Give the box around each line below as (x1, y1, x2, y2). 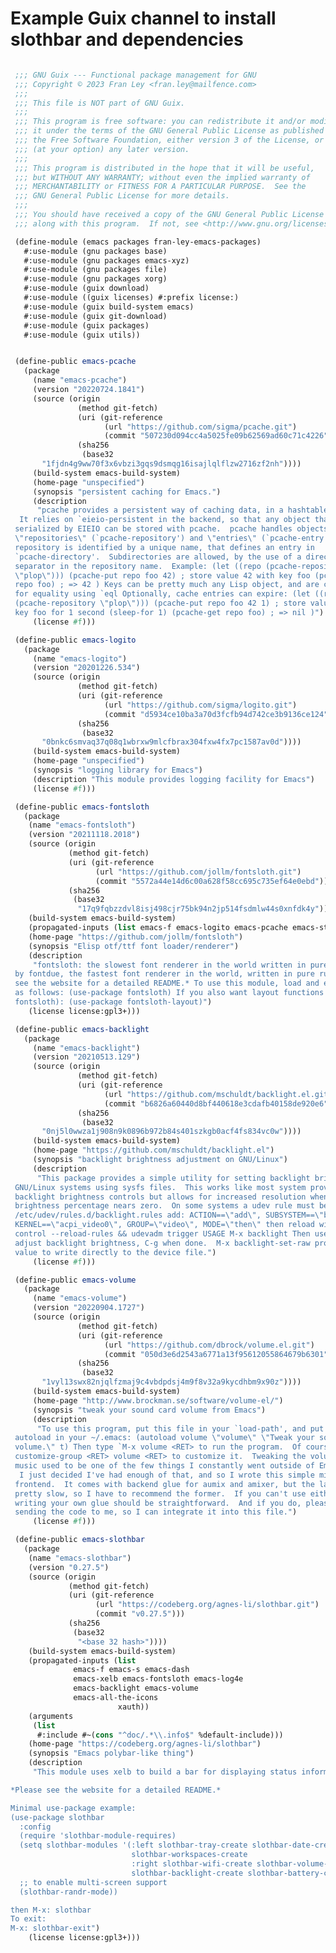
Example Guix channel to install (10, 7, 277, 30)
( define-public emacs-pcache (14, 357, 137, 367)
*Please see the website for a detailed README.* (10, 1785, 222, 1795)
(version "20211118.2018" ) (28, 830, 141, 840)
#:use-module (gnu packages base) (23, 246, 168, 256)
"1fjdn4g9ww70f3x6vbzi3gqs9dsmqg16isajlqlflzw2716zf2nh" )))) (41, 459, 302, 469)
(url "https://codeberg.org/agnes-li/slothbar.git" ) (95, 1600, 320, 1610)
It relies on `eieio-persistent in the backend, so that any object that (19, 515, 333, 525)
